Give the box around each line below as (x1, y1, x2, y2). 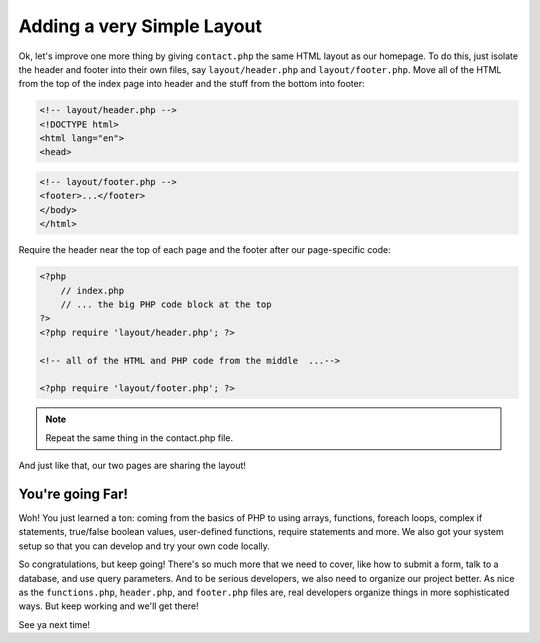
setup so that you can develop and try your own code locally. (18, 540, 270, 552)
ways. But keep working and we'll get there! (18, 600, 199, 612)
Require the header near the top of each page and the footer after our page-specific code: (18, 244, 391, 256)
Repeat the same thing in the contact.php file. (45, 431, 234, 444)
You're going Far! (18, 485, 129, 502)
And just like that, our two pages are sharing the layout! (18, 460, 247, 472)
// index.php (60, 285, 125, 296)
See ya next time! (18, 618, 90, 630)
